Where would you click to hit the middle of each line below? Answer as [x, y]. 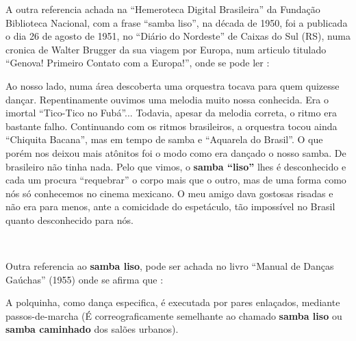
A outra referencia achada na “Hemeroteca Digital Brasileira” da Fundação [163, 9]
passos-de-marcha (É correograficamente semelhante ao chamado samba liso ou [174, 315]
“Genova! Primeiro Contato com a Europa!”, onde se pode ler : [138, 63]
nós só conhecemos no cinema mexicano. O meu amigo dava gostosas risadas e [169, 193]
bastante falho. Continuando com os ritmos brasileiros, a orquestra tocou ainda [171, 126]
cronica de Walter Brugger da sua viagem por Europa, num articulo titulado [166, 49]
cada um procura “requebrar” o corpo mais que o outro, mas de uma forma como [176, 180]
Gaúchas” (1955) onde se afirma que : [85, 279]
